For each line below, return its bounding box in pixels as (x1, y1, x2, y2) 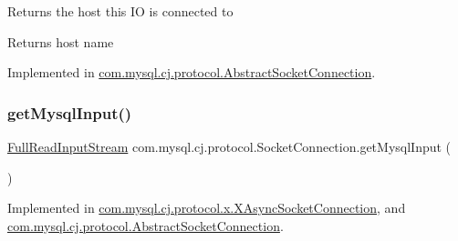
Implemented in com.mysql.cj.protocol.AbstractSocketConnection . (7, 63, 376, 82)
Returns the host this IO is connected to (7, 2, 234, 20)
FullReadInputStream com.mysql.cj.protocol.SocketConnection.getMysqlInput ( (7, 137, 452, 156)
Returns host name (7, 32, 114, 51)
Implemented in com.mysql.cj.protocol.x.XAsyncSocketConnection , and (7, 198, 406, 217)
